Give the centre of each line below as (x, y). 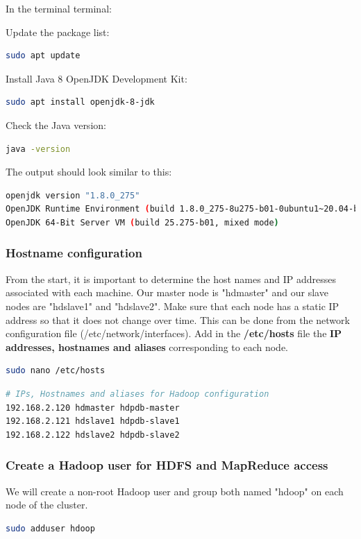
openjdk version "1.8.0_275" (73, 195)
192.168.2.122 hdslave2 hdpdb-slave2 (93, 435)
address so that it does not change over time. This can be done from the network (178, 319)
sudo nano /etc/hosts (56, 371)
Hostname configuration (74, 253)
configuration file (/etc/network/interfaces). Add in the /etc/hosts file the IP (174, 333)
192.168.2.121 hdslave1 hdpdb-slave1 (93, 421)
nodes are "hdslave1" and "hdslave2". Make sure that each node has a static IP (173, 306)
